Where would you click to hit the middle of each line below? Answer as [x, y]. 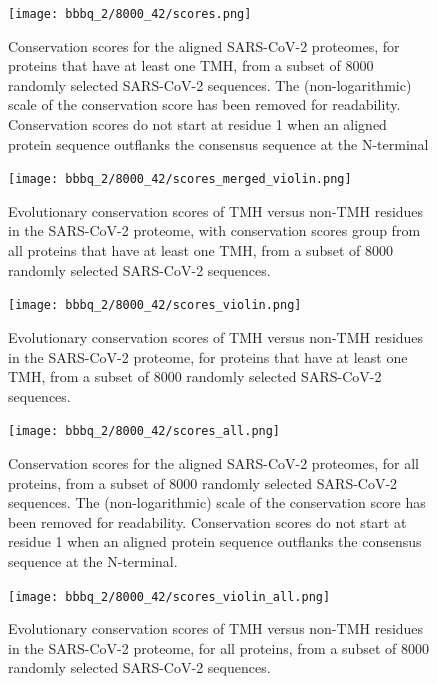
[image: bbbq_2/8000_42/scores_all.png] [144, 431]
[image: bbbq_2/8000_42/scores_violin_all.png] [169, 596]
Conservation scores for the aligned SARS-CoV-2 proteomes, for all [213, 462]
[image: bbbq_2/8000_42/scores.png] [130, 14]
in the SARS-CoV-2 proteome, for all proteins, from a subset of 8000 [218, 647]
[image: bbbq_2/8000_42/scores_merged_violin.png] [180, 179]
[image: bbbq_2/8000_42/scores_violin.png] [155, 305]
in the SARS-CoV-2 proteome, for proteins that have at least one [208, 356]
